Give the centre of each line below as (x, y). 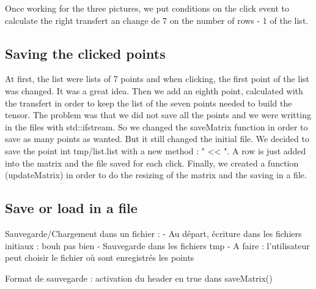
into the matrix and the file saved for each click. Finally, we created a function (152, 163)
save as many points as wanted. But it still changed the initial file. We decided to (157, 139)
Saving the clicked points (85, 53)
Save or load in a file (71, 208)
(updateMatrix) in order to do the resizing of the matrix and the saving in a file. (156, 175)
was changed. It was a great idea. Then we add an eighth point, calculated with (154, 90)
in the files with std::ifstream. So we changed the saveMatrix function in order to (156, 126)
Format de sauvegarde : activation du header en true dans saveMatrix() (139, 278)
